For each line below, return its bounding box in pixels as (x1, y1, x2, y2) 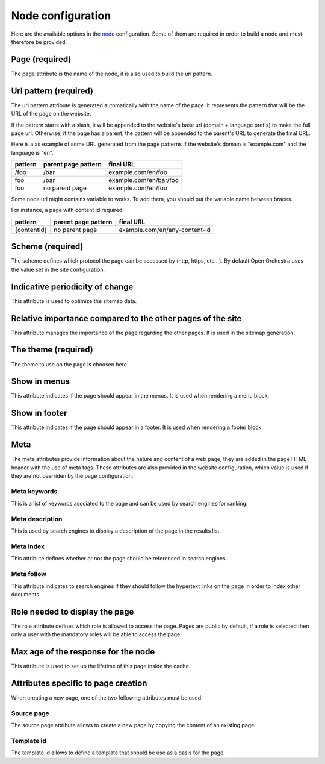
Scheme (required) (11, 242, 84, 252)
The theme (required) (11, 345, 93, 355)
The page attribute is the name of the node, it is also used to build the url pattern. (11, 70, 213, 77)
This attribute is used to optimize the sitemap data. (11, 297, 137, 304)
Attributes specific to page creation (11, 678, 147, 688)
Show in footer (11, 408, 67, 418)
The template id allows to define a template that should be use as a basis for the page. (11, 749, 225, 756)
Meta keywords (11, 487, 58, 495)
